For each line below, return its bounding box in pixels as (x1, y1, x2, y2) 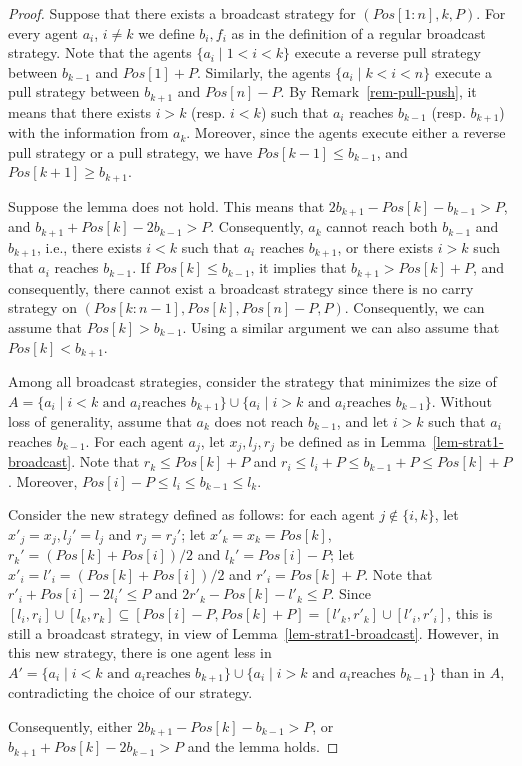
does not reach (214, 411, 304, 432)
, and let (336, 411, 389, 432)
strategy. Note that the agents (8, 42, 192, 63)
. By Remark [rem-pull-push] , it (280, 81, 477, 102)
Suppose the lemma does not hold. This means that (8, 195, 325, 216)
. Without (431, 390, 492, 411)
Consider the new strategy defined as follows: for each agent (8, 504, 375, 525)
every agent (8, 22, 79, 43)
